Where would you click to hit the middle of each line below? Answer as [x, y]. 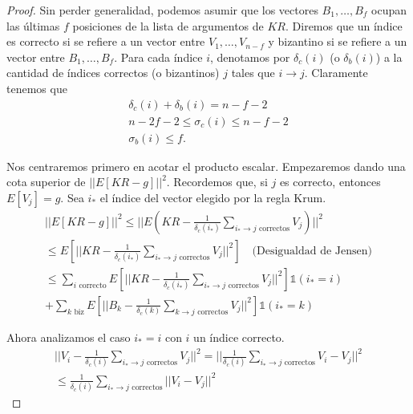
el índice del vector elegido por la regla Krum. [213, 197]
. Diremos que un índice [344, 25]
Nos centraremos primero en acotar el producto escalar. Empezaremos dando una [206, 166]
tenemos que [37, 88]
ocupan [389, 10]
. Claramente [336, 73]
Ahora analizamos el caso [69, 337]
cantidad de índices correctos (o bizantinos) [113, 73]
